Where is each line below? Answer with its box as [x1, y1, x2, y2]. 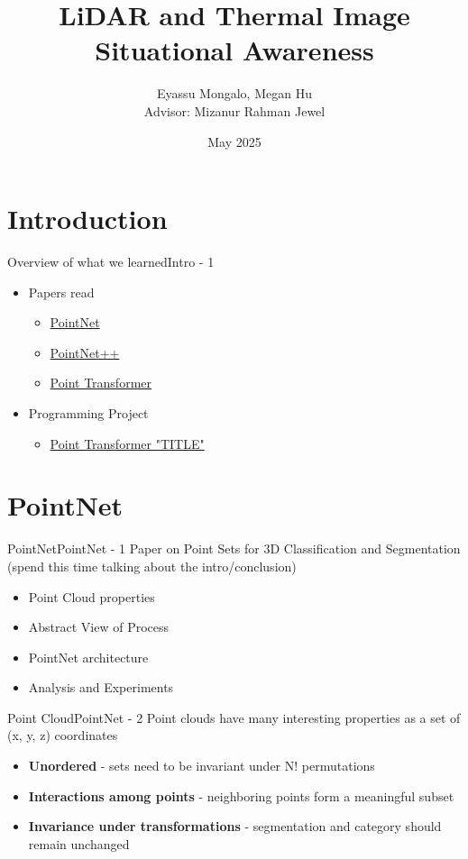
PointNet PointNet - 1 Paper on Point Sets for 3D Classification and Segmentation [7, 539, 461, 558]
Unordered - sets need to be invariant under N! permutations [28, 756, 375, 775]
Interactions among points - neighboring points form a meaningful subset [28, 786, 454, 805]
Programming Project [28, 404, 149, 422]
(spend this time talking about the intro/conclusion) [7, 556, 297, 575]
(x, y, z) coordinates [7, 726, 118, 745]
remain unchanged [28, 834, 130, 853]
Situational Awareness [95, 32, 374, 69]
